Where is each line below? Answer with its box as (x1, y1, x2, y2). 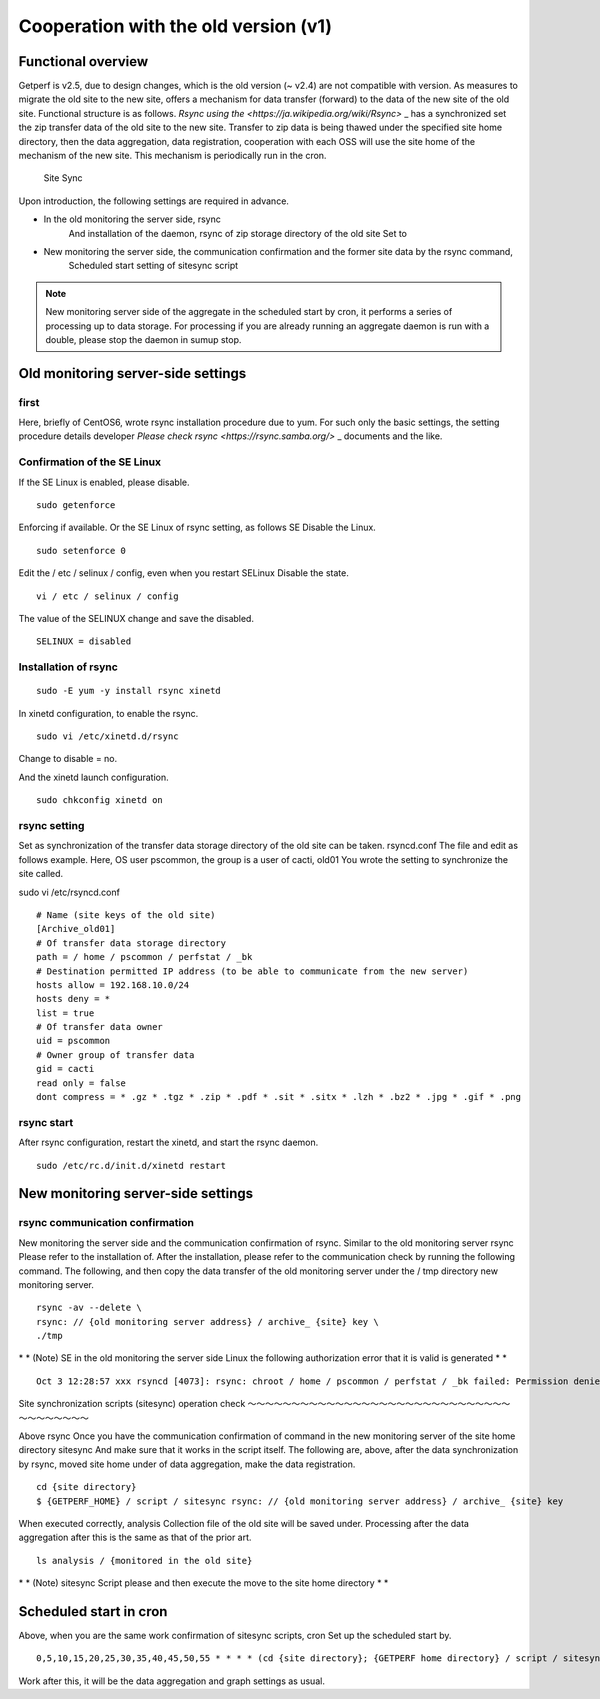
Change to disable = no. (18, 753, 118, 765)
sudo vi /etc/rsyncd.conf (18, 886, 120, 898)
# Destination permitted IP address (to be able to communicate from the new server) (36, 965, 469, 977)
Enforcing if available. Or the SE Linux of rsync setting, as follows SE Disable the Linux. (18, 521, 377, 534)
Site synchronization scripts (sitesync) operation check (18, 1398, 246, 1410)
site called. (18, 868, 64, 880)
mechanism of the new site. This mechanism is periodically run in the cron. (18, 150, 327, 162)
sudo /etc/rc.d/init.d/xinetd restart (36, 1160, 227, 1171)
